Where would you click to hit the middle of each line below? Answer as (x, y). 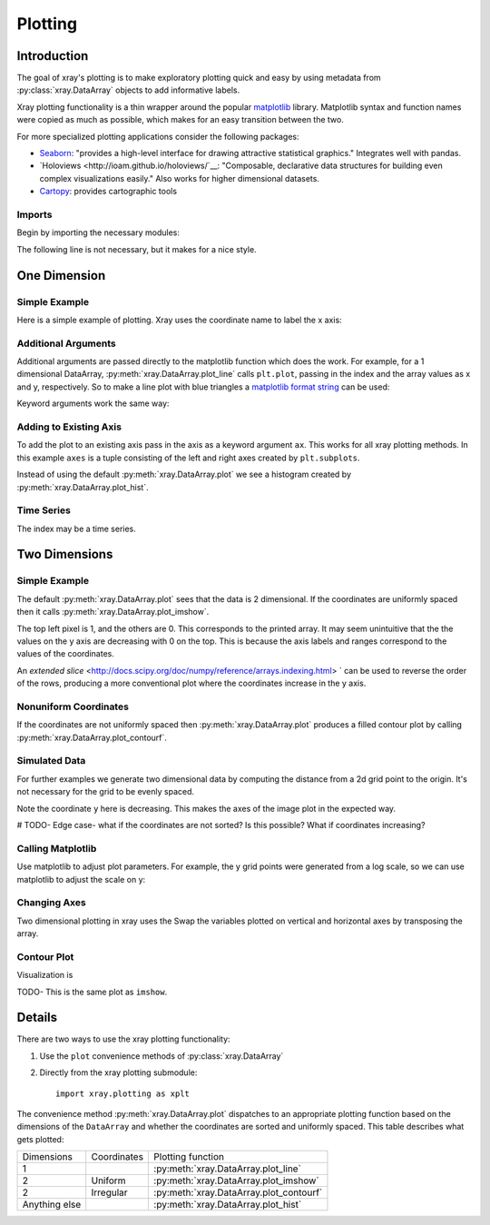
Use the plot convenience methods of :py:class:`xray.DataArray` (162, 1056)
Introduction (53, 56)
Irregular (109, 1192)
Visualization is (45, 975)
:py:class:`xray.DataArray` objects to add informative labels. (128, 90)
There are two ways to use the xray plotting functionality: (123, 1039)
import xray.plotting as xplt (123, 1093)
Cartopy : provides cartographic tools (108, 192)
